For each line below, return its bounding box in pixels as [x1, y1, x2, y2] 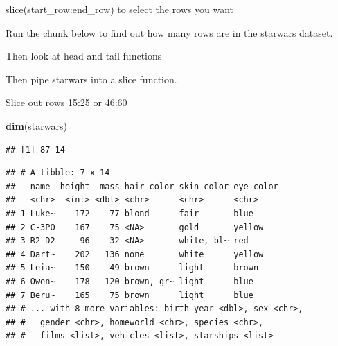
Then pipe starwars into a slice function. [6, 71, 177, 86]
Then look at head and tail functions [6, 49, 162, 63]
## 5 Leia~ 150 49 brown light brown [6, 263, 259, 273]
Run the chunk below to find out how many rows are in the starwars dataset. [6, 25, 333, 40]
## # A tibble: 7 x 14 [6, 168, 110, 178]
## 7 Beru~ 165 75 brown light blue [6, 290, 254, 300]
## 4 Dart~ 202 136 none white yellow [6, 249, 264, 259]
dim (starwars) [6, 118, 67, 132]
